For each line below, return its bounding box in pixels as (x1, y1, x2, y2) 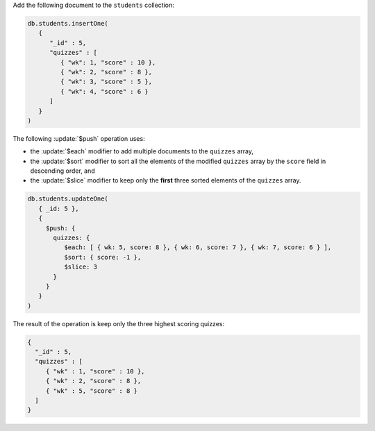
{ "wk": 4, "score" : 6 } (60, 87, 149, 95)
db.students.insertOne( (27, 19, 109, 27)
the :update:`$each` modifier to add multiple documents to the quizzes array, (30, 147, 253, 155)
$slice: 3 (63, 263, 97, 271)
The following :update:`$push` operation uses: (12, 134, 145, 142)
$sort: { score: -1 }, (63, 253, 142, 261)
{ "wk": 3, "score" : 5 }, (60, 78, 153, 86)
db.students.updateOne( (27, 195, 109, 203)
